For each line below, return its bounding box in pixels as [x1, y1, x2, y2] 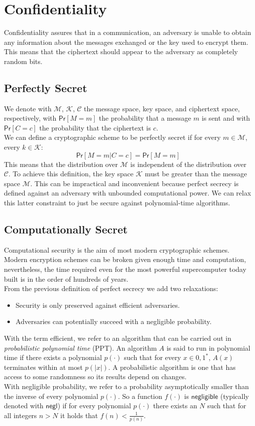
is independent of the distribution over [130, 159, 247, 169]
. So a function [118, 391, 163, 401]
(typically [220, 391, 249, 401]
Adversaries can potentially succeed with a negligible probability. [15, 316, 212, 327]
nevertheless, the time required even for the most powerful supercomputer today [4, 264, 247, 274]
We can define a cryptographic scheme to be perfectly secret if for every [4, 132, 221, 142]
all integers [4, 410, 37, 420]
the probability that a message [99, 113, 191, 123]
